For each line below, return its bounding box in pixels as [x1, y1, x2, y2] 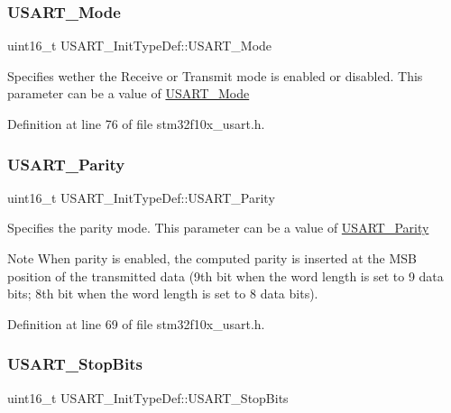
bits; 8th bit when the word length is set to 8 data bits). [7, 284, 318, 303]
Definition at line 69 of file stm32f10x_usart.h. [7, 314, 265, 333]
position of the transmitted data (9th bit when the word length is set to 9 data [7, 266, 444, 285]
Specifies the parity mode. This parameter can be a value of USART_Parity [7, 218, 429, 237]
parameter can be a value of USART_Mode [7, 84, 250, 103]
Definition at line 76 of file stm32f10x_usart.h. [7, 115, 265, 133]
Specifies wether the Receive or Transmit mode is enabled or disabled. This [7, 66, 423, 85]
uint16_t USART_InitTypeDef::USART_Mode [7, 36, 272, 55]
